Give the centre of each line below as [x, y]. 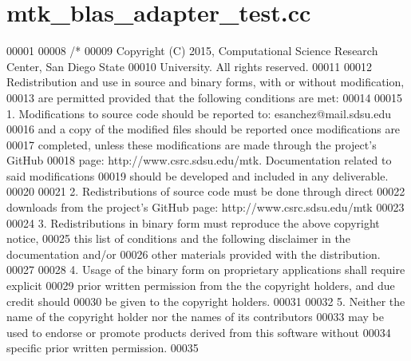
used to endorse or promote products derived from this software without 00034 [199, 332]
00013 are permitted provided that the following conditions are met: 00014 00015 [205, 97]
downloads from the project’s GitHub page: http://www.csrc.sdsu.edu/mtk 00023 [205, 207]
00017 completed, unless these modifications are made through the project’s [192, 144]
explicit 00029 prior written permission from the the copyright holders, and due [201, 286]
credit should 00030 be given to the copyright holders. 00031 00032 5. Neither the [206, 301]
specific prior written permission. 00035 [103, 348]
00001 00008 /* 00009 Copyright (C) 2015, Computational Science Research [192, 51]
